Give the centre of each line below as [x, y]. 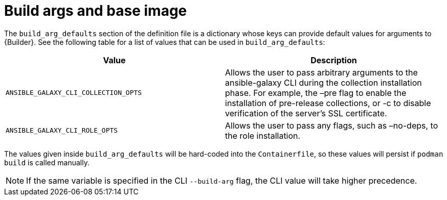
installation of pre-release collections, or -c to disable [328, 103]
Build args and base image [96, 11]
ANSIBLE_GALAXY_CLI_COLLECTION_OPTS [74, 93]
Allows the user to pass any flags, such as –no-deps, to [332, 125]
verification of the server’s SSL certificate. [306, 113]
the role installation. [263, 135]
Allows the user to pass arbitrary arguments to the [321, 72]
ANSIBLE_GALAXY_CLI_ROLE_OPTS [62, 131]
